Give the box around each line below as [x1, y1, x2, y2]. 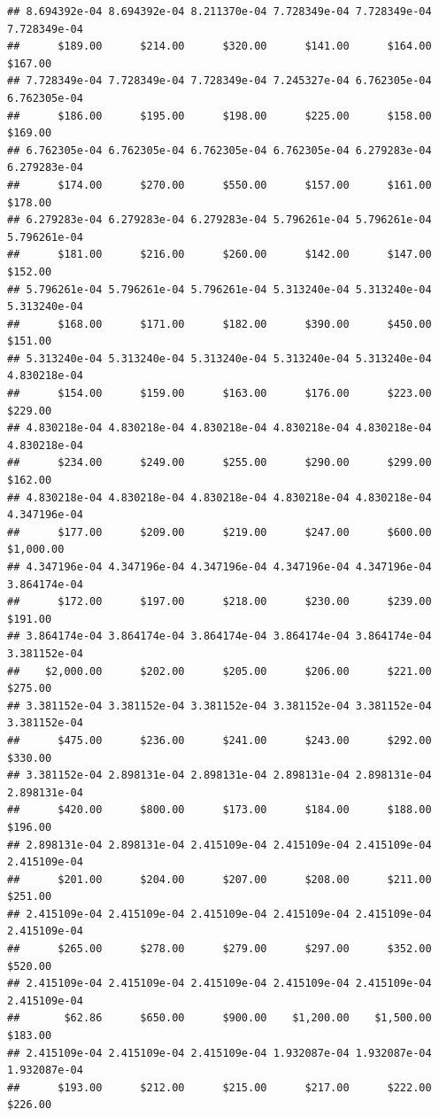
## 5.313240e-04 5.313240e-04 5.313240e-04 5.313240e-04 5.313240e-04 [7, 352, 432, 365]
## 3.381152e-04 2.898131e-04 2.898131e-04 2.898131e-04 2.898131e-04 [7, 769, 432, 782]
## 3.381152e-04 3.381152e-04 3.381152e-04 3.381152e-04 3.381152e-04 [7, 699, 432, 712]
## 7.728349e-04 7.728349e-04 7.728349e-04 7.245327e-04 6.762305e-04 [7, 74, 432, 88]
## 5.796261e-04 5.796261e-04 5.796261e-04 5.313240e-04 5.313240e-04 [7, 283, 432, 296]
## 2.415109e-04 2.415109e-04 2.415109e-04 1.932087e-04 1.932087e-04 [7, 1046, 432, 1059]
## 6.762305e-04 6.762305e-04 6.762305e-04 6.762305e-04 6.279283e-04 [7, 144, 432, 157]
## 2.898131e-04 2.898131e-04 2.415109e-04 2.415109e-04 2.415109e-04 [7, 838, 432, 851]
